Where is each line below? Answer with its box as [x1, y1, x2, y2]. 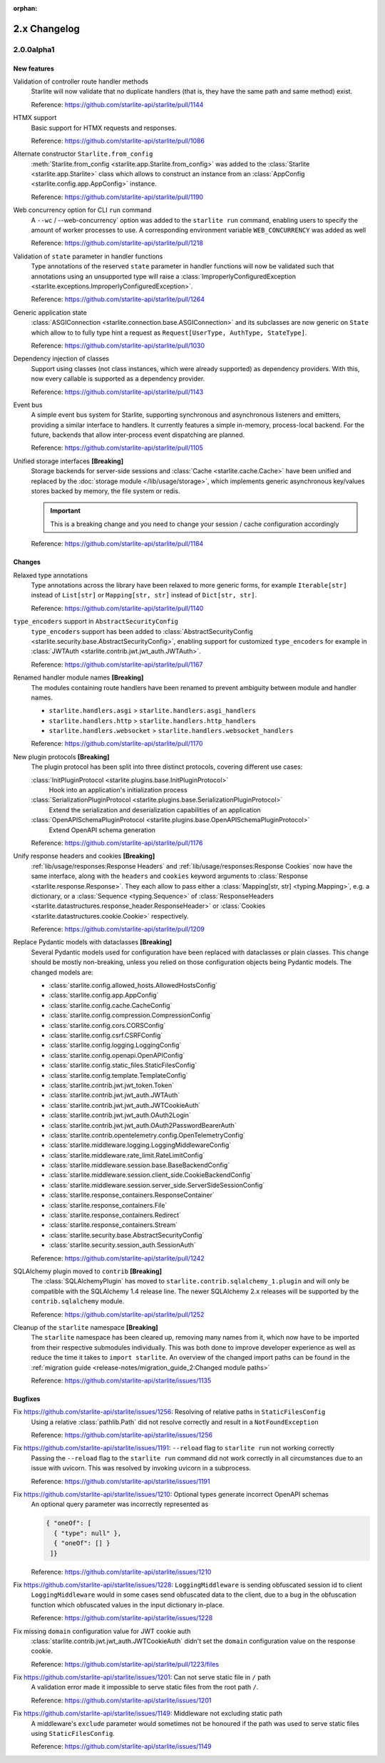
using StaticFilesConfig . [31, 1729, 115, 1738]
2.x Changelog [13, 22, 80, 35]
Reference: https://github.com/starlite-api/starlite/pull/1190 [31, 193, 203, 201]
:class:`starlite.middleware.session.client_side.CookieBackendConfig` [48, 1171, 252, 1179]
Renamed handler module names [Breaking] [13, 673, 144, 682]
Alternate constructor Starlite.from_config [13, 150, 153, 158]
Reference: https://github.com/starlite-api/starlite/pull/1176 [31, 839, 203, 847]
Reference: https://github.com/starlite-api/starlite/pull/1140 [31, 604, 204, 612]
